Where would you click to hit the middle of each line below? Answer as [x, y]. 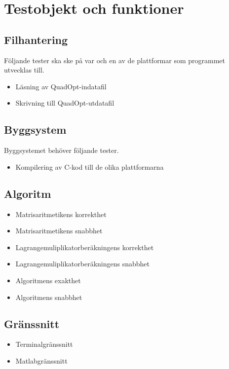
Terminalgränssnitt [44, 344]
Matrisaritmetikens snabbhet [59, 231]
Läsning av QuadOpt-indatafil [61, 86]
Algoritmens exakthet [48, 280]
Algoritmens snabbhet [49, 297]
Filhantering [36, 39]
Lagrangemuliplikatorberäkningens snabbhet [82, 264]
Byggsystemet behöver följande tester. [61, 150]
